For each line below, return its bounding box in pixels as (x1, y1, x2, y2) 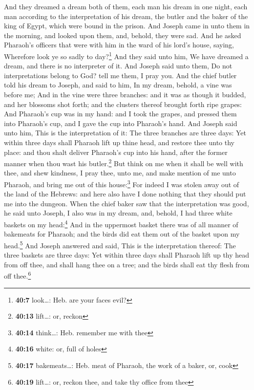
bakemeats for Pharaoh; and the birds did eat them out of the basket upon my (4, 229, 240, 239)
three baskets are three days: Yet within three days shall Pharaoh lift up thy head (4, 250, 250, 260)
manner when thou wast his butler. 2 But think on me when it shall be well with (4, 157, 243, 168)
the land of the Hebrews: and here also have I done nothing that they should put (4, 189, 246, 199)
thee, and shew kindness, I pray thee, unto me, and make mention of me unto (4, 168, 236, 178)
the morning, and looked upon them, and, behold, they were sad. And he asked (4, 30, 241, 40)
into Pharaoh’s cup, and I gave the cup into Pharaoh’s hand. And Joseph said (4, 118, 237, 128)
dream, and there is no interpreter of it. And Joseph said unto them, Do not (4, 61, 233, 71)
